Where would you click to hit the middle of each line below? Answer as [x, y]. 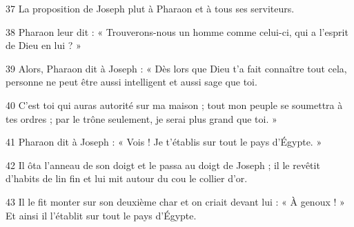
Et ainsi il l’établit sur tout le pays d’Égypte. [101, 215]
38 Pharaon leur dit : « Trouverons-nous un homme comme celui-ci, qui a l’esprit [177, 31]
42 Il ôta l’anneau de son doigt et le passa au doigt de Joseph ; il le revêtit [163, 165]
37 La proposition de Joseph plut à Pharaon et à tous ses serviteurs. [150, 8]
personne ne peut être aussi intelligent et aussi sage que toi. [131, 82]
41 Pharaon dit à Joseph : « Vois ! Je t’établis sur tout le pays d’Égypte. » [164, 142]
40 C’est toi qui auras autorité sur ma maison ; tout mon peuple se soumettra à [174, 105]
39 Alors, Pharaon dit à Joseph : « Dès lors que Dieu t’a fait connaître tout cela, [176, 68]
